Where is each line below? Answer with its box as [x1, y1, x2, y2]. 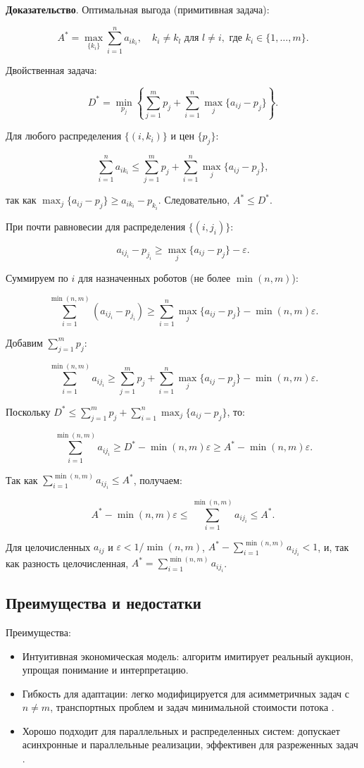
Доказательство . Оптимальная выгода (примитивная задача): [6, 2, 270, 16]
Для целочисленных [6, 539, 91, 554]
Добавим [6, 335, 43, 349]
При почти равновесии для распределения [6, 218, 186, 233]
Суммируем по [6, 271, 68, 285]
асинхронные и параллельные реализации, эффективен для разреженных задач [22, 737, 358, 752]
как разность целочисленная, [6, 555, 129, 570]
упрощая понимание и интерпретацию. [22, 662, 189, 677]
